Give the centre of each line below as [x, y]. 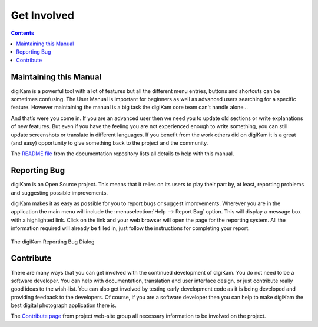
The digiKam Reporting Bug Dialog [53, 242]
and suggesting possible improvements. [59, 193]
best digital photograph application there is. [64, 305]
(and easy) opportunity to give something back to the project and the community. [110, 143]
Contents [23, 33]
